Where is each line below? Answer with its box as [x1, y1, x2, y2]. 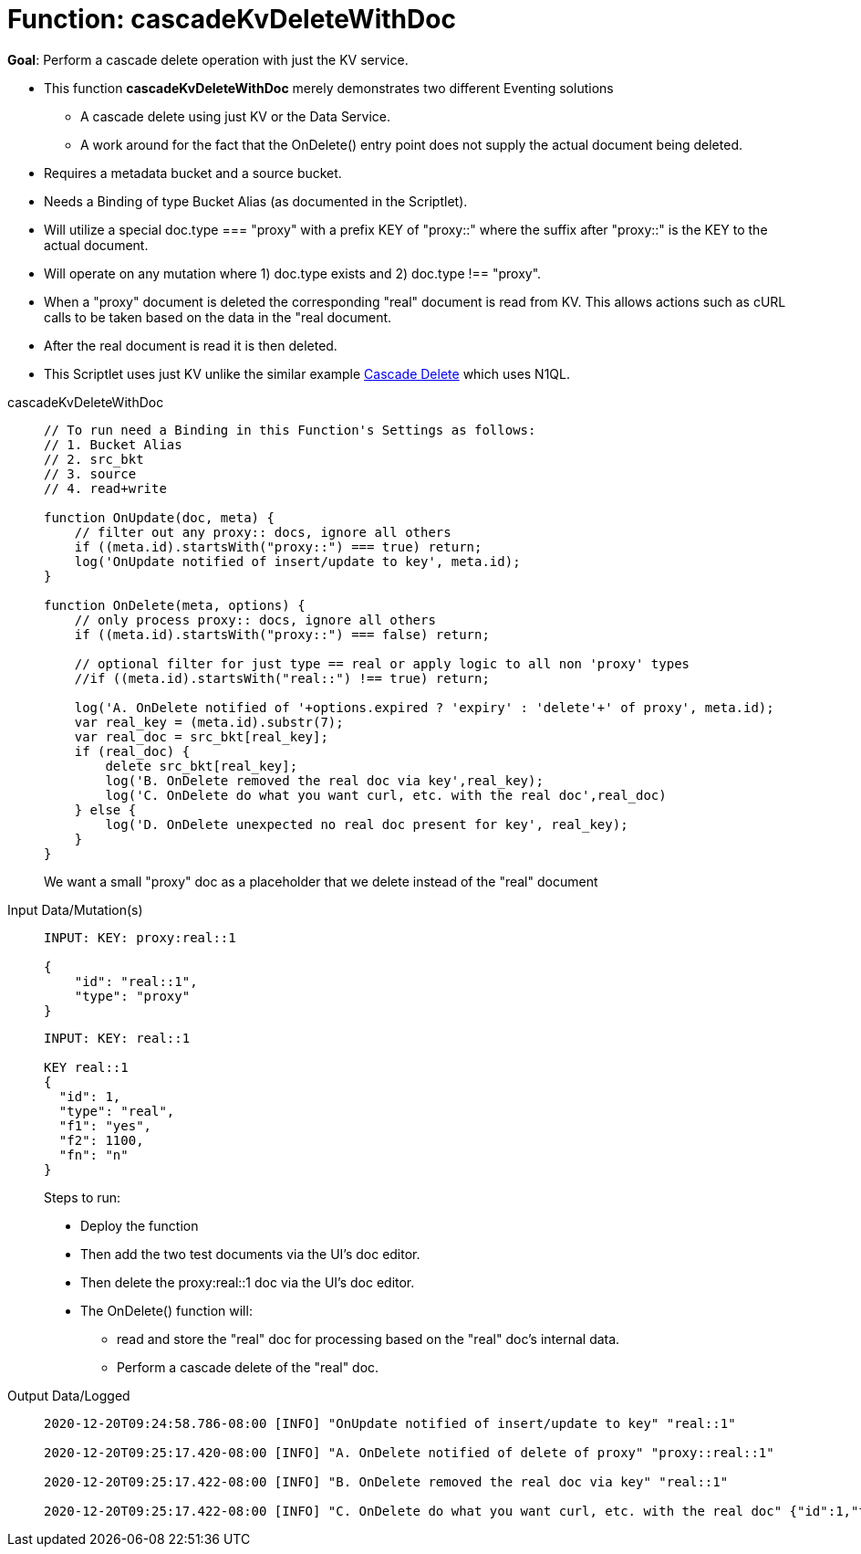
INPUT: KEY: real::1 [44, 1030, 191, 1045]
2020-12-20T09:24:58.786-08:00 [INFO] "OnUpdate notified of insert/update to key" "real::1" [44, 1415, 736, 1431]
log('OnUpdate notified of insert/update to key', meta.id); [74, 553, 521, 569]
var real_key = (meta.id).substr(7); [74, 714, 344, 730]
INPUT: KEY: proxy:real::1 [44, 929, 236, 945]
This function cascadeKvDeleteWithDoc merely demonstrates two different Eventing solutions [44, 79, 614, 96]
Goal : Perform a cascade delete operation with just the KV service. [7, 51, 409, 68]
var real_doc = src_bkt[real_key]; [74, 729, 328, 744]
